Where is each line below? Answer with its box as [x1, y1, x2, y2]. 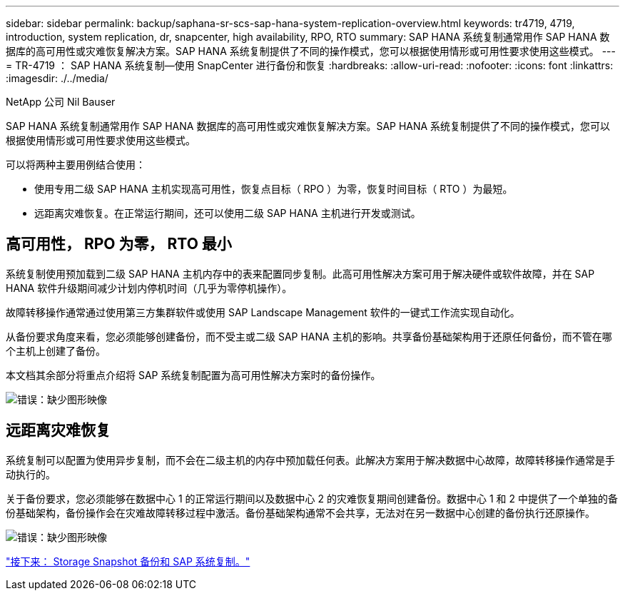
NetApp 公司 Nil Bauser [6, 96, 116, 108]
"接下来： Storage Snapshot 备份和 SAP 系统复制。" [6, 555, 250, 567]
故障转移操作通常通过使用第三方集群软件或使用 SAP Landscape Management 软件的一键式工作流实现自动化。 [6, 305, 520, 318]
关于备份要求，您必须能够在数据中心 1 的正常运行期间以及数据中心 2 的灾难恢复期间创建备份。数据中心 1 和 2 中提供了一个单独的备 [6, 492, 618, 505]
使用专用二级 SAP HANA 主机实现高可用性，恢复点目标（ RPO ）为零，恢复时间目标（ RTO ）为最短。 [34, 183, 513, 195]
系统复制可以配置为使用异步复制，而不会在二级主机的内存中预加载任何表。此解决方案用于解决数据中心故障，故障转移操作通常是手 [6, 453, 615, 466]
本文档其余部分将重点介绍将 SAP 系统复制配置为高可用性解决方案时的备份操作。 [6, 368, 381, 381]
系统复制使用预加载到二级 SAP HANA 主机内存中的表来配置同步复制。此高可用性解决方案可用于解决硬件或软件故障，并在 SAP [6, 267, 595, 280]
